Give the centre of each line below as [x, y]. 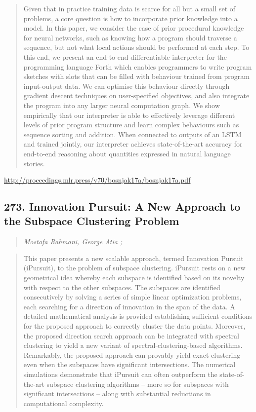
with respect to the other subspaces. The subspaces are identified [122, 287]
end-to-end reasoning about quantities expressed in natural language [127, 153]
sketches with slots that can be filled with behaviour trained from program [136, 76]
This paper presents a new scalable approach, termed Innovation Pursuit [133, 258]
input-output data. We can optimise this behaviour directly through [127, 86]
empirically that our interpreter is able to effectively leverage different [129, 115]
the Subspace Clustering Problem [92, 221]
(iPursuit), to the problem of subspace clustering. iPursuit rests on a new [134, 268]
